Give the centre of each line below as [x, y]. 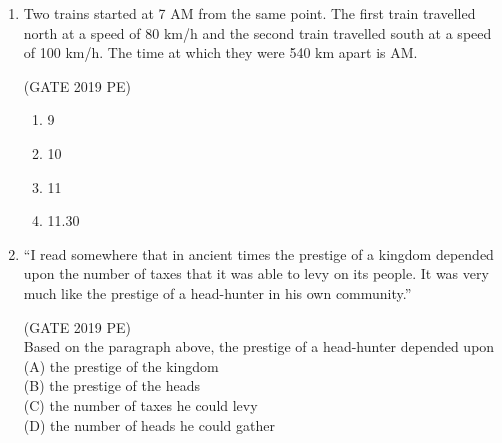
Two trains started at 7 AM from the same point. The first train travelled [249, 13]
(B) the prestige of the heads [111, 385]
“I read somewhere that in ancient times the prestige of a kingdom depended [258, 253]
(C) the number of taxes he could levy [140, 404]
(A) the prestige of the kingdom [121, 365]
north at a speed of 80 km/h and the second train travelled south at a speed [257, 32]
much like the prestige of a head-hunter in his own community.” [217, 292]
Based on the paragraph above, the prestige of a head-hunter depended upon [259, 346]
